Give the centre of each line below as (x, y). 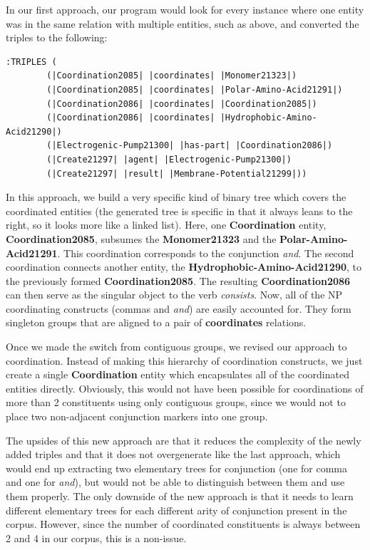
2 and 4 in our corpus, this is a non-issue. (96, 538)
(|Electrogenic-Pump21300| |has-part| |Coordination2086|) (190, 146)
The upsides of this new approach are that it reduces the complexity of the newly (184, 440)
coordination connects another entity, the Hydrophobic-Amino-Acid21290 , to (184, 267)
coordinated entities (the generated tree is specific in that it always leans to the (179, 211)
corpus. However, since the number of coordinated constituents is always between (183, 524)
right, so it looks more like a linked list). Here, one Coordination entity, (166, 225)
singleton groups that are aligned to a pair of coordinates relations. (156, 322)
